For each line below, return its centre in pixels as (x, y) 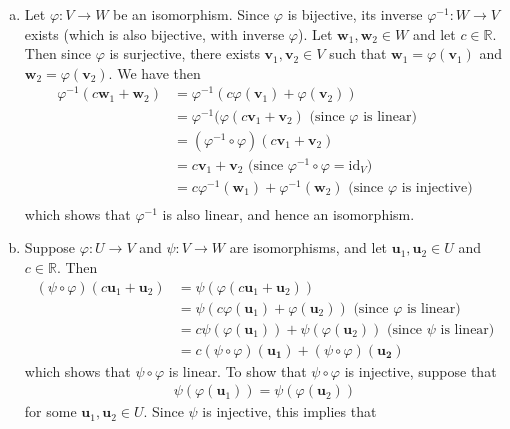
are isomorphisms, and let (308, 247)
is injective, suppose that (420, 370)
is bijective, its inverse (355, 14)
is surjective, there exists (184, 53)
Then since (57, 53)
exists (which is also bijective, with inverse (154, 33)
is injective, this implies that (289, 411)
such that (358, 53)
